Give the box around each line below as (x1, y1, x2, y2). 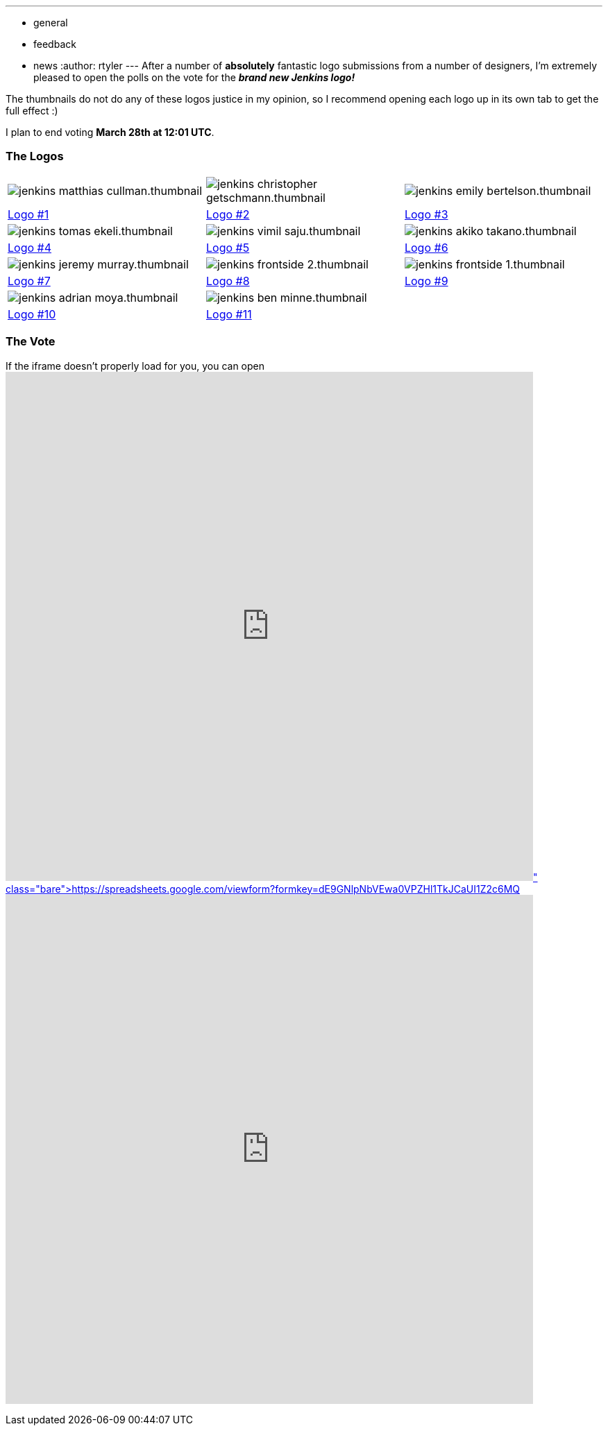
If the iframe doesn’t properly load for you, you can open (6, 359, 264, 372)
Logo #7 (8, 273, 51, 288)
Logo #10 (8, 307, 56, 321)
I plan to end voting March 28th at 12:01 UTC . (6, 126, 214, 138)
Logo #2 (205, 207, 250, 221)
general (33, 17, 68, 28)
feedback (33, 38, 76, 50)
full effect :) (6, 105, 58, 117)
